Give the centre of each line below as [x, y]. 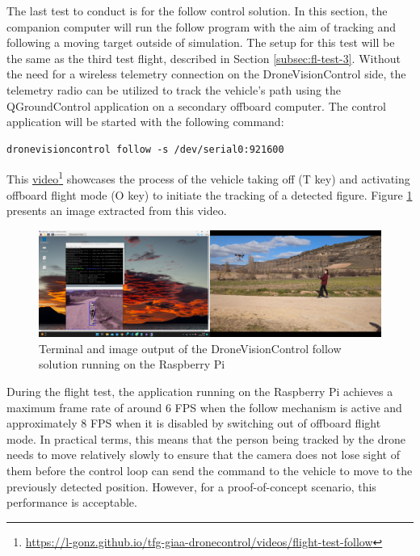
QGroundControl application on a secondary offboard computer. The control [196, 105]
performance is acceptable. [72, 502]
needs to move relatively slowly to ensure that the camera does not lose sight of [204, 455]
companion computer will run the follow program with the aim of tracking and [202, 26]
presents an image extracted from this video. [117, 211]
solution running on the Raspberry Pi [132, 364]
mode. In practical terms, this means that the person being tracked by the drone [206, 438]
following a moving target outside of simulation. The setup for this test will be [201, 42]
